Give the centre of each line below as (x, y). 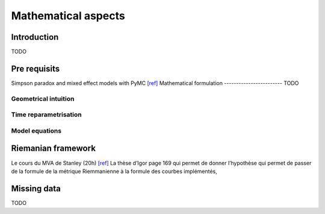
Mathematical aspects (68, 16)
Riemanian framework (54, 149)
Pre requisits (36, 68)
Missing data (36, 188)
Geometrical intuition (43, 98)
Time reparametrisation (46, 115)
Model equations (36, 131)
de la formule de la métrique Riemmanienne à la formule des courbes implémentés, (114, 171)
